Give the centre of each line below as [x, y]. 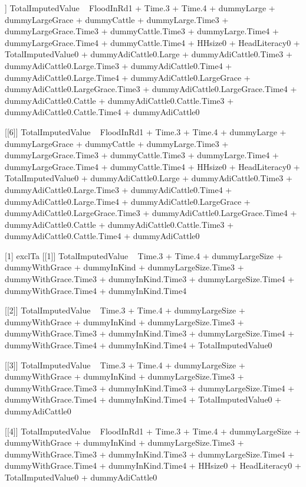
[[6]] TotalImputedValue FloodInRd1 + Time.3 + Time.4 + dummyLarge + [146, 131]
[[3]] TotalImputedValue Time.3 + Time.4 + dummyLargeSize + [125, 365]
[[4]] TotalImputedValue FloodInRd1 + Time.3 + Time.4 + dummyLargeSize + [153, 431]
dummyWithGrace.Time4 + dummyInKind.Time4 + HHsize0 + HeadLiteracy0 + [153, 465]
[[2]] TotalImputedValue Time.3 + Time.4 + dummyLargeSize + [125, 310]
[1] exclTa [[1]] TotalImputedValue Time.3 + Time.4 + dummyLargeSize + [144, 255]
